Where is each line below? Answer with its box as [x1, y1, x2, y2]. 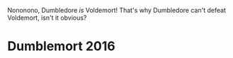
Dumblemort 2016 [7, 38, 115, 54]
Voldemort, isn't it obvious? [7, 13, 87, 22]
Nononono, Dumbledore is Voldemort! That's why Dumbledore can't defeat [7, 6, 227, 14]
